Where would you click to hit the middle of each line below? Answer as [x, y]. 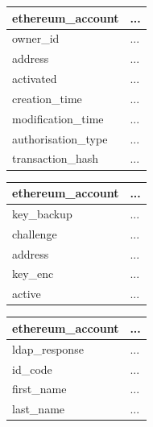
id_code [32, 369]
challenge [35, 233]
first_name [39, 389]
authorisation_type [60, 138]
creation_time [47, 98]
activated [35, 79]
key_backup [42, 213]
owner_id [36, 38]
